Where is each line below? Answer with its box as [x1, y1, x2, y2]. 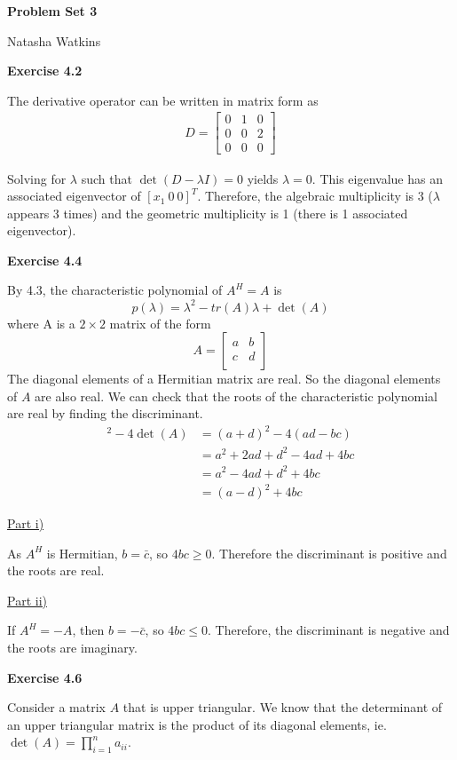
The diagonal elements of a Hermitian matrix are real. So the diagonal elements [7, 369, 441, 388]
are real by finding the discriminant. [7, 404, 203, 423]
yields [247, 169, 279, 187]
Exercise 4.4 [7, 250, 83, 269]
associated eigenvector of [7, 186, 141, 205]
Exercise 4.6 [7, 668, 83, 686]
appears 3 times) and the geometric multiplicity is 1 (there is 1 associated [7, 203, 408, 222]
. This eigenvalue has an [311, 169, 443, 187]
